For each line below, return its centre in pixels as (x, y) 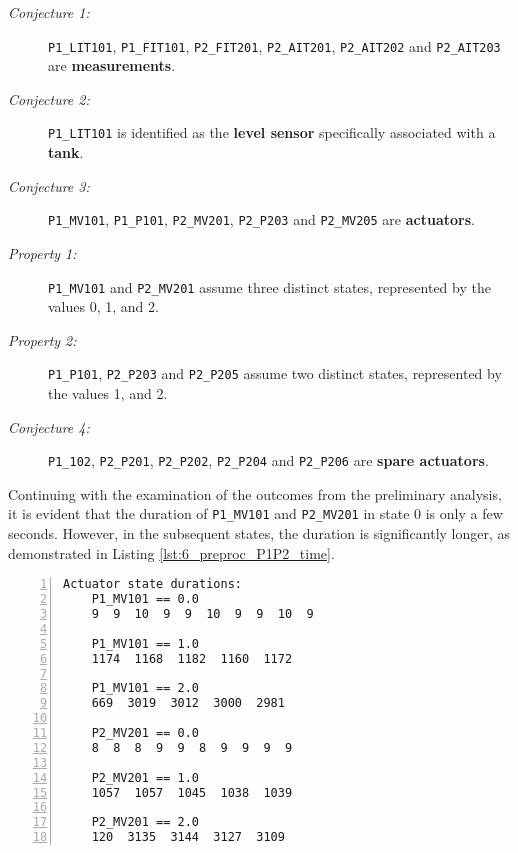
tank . (66, 152)
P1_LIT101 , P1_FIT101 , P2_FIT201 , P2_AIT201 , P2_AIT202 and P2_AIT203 (274, 45)
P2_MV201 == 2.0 (145, 822)
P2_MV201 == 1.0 (145, 777)
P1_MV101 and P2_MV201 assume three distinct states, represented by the (269, 286)
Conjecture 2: (49, 98)
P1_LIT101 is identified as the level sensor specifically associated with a (272, 132)
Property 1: (42, 252)
